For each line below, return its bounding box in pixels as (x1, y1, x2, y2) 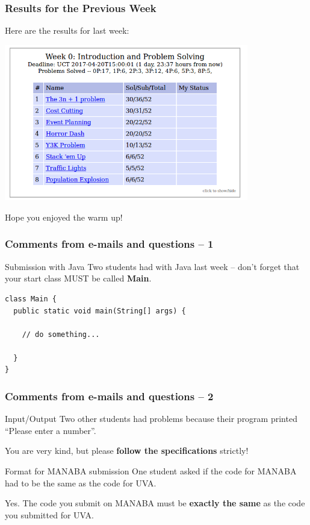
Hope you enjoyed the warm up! (5, 210, 123, 223)
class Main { (5, 294, 57, 303)
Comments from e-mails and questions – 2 (5, 389, 214, 403)
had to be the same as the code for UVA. (5, 476, 157, 489)
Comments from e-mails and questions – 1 (5, 236, 214, 251)
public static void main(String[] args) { (13, 306, 186, 315)
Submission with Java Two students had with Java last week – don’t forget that (5, 260, 300, 272)
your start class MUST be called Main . (5, 272, 152, 285)
